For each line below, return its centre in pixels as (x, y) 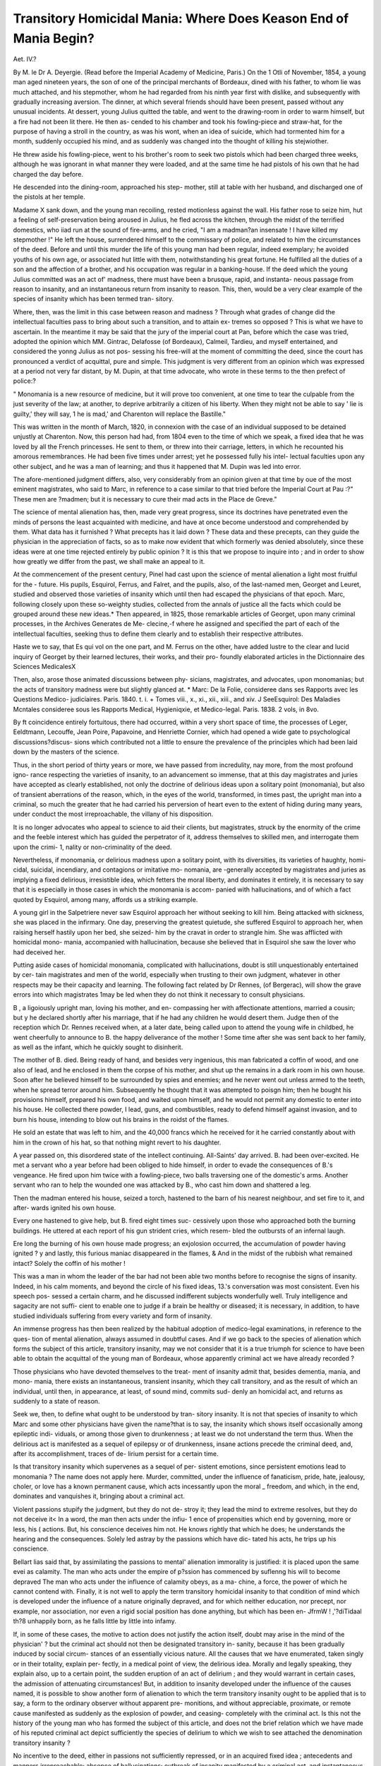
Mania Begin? (54, 38)
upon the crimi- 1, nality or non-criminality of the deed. (92, 847)
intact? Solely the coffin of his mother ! (69, 1263)
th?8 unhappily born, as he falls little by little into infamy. (95, 1621)
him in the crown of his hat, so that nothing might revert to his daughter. (117, 1142)
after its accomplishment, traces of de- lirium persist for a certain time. (116, 1453)
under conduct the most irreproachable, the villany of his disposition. (113, 814)
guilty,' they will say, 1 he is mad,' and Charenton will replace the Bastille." (119, 414)
